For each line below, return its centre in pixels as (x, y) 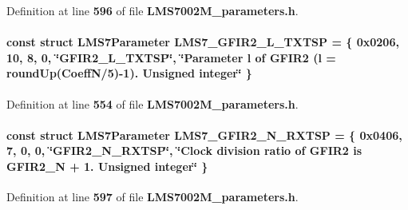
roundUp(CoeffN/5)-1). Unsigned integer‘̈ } (129, 73)
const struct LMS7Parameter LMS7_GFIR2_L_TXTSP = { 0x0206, (203, 42)
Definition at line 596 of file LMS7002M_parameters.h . (153, 10)
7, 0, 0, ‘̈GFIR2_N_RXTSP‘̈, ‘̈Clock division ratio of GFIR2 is (184, 151)
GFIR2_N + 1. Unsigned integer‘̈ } (107, 166)
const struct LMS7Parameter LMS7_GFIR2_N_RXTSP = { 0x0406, (204, 135)
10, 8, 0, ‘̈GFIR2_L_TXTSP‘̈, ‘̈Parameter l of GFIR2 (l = (171, 57)
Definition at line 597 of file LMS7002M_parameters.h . (153, 197)
